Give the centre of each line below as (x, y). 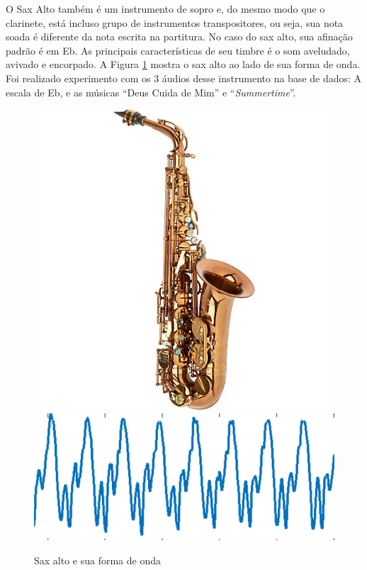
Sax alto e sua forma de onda (98, 560)
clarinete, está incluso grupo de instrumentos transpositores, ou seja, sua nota (175, 22)
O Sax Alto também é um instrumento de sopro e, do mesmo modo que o (165, 9)
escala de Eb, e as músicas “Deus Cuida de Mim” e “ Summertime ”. (151, 92)
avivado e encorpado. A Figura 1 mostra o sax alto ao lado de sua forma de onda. (183, 64)
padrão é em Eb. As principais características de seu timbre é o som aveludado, (178, 50)
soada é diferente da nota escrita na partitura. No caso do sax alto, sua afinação (179, 37)
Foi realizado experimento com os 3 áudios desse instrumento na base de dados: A (184, 78)
